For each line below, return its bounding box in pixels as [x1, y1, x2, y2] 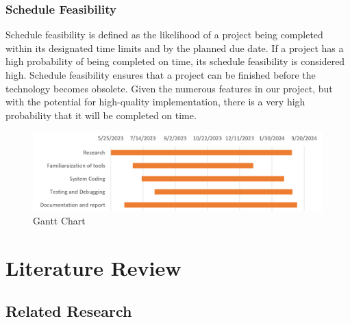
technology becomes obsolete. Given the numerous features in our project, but [5, 81, 333, 95]
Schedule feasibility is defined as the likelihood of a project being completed [5, 27, 323, 42]
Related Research [5, 300, 132, 322]
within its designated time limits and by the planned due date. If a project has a [5, 40, 344, 55]
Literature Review [5, 253, 182, 281]
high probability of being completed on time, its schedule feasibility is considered [5, 54, 345, 68]
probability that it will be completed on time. [5, 107, 197, 122]
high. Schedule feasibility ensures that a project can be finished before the [5, 68, 316, 81]
